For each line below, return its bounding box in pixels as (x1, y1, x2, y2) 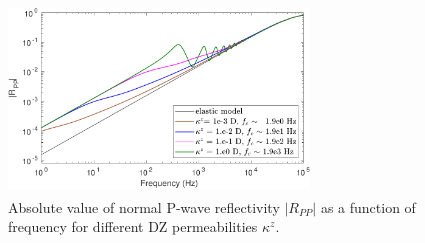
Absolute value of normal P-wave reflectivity (8, 196, 280, 217)
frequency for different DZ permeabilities (8, 216, 258, 237)
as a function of (320, 196, 416, 217)
